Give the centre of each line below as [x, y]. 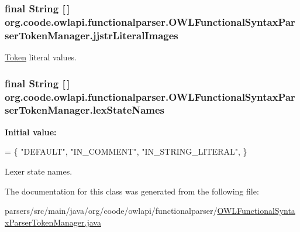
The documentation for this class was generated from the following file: [132, 191]
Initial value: [31, 132]
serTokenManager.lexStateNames [85, 110]
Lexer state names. [39, 171]
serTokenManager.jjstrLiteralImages [92, 35]
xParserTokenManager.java [53, 222]
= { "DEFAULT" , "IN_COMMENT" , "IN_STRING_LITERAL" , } [126, 151]
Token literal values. [41, 57]
